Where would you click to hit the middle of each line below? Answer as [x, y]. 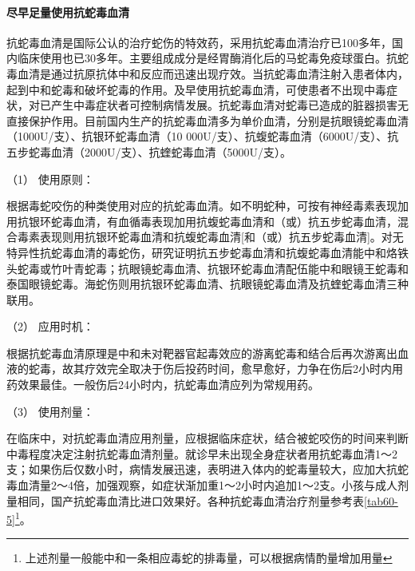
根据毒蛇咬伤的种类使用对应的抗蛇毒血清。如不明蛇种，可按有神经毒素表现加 [207, 206]
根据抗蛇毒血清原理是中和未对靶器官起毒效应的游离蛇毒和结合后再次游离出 [202, 353]
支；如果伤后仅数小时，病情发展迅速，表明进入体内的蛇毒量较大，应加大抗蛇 [207, 469]
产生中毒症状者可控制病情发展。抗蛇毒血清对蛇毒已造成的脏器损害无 [229, 105]
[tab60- [381, 500]
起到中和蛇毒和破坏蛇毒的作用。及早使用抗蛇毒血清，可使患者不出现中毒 [196, 89]
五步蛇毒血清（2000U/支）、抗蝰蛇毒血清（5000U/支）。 [149, 151]
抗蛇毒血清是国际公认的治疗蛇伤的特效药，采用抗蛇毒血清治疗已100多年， [199, 42]
